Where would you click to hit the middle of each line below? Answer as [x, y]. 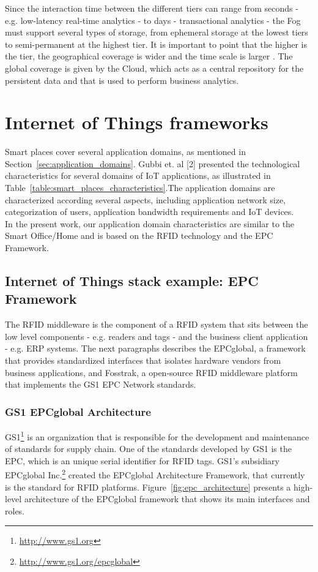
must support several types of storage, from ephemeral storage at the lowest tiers [157, 32]
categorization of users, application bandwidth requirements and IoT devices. [150, 212]
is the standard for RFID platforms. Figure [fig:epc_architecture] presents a [148, 487]
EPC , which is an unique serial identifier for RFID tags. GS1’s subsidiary [142, 460]
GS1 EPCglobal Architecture [78, 411]
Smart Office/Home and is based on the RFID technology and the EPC [139, 235]
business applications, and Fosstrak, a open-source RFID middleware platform [151, 372]
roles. [15, 510]
